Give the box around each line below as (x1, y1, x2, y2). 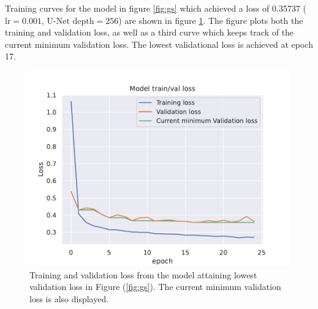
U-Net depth (47, 17, 94, 26)
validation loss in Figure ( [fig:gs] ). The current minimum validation (29, 280, 281, 293)
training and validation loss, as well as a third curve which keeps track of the (5, 26, 294, 39)
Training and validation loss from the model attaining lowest (29, 268, 257, 281)
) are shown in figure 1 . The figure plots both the (118, 13, 303, 26)
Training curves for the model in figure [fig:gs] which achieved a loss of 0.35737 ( (5, 2, 307, 14)
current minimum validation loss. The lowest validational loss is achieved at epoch (5, 37, 313, 50)
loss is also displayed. (29, 292, 109, 305)
